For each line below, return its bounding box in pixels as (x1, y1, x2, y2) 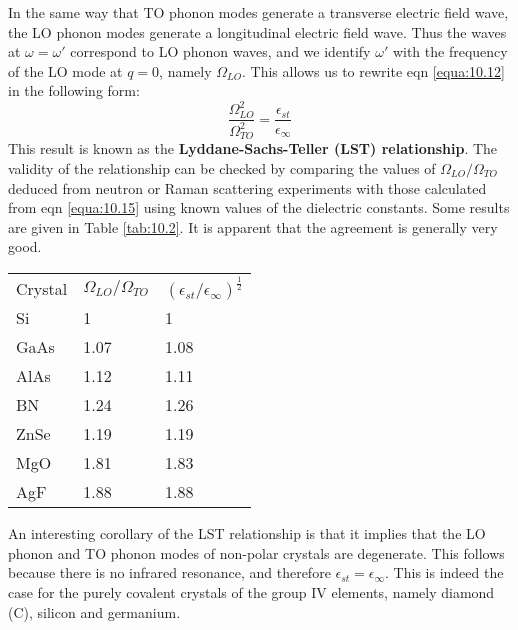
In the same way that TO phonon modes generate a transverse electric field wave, (8, 2, 509, 22)
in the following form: (8, 80, 140, 101)
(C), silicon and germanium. (8, 601, 181, 622)
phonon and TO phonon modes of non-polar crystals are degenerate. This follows (8, 542, 505, 563)
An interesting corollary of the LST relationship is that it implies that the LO (8, 523, 486, 544)
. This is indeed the (385, 562, 504, 583)
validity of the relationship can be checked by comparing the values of (8, 157, 436, 178)
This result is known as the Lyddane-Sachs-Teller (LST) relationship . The (8, 138, 498, 159)
